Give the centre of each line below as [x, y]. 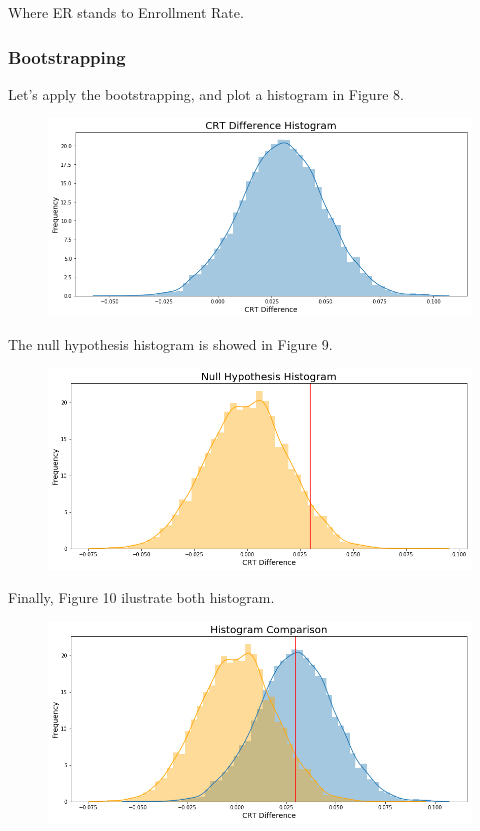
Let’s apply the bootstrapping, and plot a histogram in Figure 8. [206, 93]
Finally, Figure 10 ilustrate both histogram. [141, 597]
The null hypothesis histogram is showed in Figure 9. [170, 344]
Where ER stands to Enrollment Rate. [126, 12]
